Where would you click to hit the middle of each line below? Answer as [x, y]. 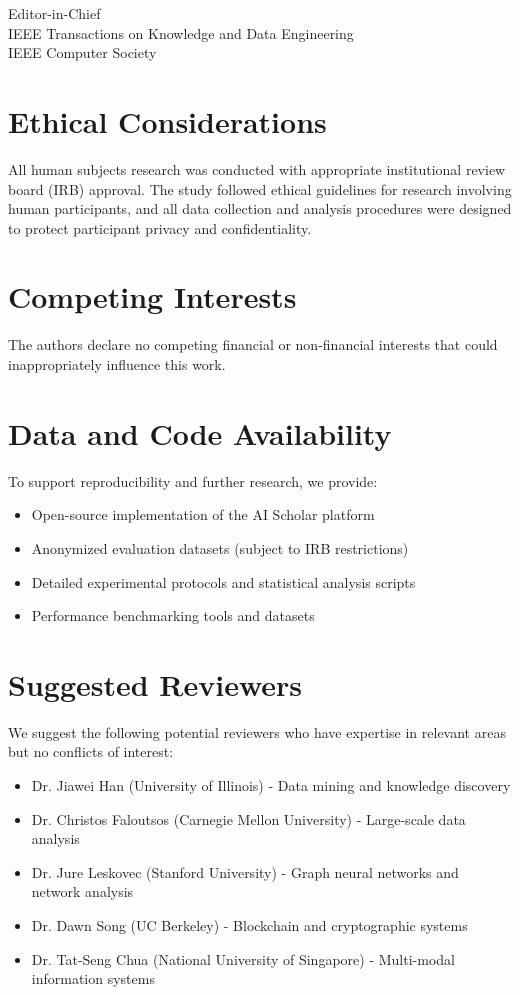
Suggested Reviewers [155, 683]
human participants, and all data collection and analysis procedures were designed [260, 208]
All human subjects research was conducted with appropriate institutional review [257, 168]
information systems [93, 978]
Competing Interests [152, 296]
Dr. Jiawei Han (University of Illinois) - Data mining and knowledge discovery [271, 785]
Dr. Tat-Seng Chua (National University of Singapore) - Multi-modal [243, 958]
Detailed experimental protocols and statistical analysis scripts [223, 581]
